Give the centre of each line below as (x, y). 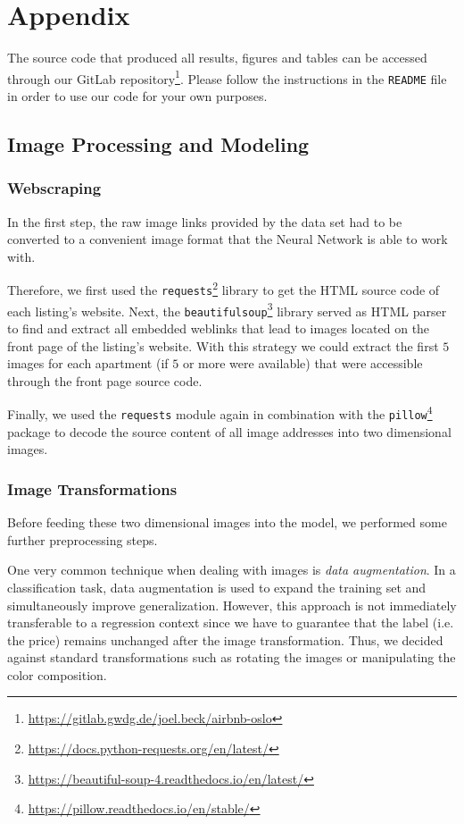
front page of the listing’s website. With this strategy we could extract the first (223, 345)
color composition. (57, 674)
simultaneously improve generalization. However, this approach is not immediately (232, 605)
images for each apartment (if (88, 363)
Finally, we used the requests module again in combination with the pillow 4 (220, 413)
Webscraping (54, 188)
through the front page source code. (105, 380)
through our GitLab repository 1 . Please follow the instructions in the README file (227, 77)
